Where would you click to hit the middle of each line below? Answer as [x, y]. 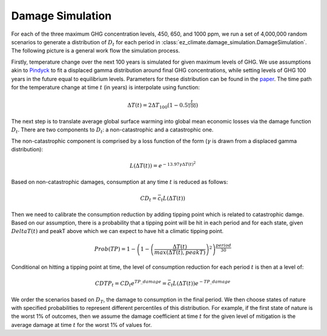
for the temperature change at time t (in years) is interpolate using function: [105, 87]
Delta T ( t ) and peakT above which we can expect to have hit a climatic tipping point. [117, 231]
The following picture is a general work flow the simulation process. [96, 51]
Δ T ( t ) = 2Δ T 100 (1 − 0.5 [158, 106]
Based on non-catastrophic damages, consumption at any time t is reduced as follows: [120, 182]
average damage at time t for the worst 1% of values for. [81, 324]
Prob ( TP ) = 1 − [115, 249]
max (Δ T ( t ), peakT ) [180, 252]
